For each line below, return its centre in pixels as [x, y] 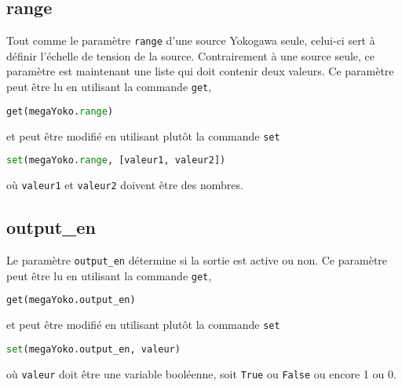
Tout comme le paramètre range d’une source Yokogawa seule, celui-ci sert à [191, 40]
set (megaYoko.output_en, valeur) [93, 349]
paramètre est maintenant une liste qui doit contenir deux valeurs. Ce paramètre [200, 71]
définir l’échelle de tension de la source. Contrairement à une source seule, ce [191, 55]
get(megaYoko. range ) [60, 111]
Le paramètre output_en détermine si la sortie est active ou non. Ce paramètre [197, 259]
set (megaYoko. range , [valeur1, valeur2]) [116, 161]
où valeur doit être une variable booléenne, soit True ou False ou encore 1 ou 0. [201, 373]
